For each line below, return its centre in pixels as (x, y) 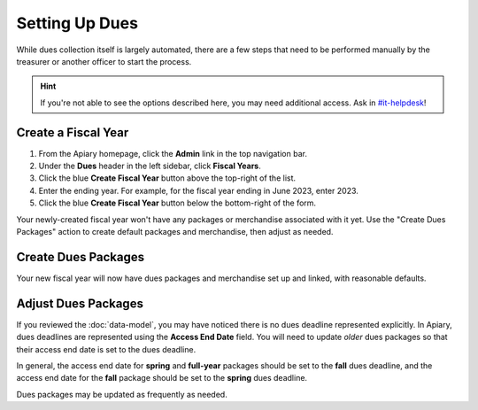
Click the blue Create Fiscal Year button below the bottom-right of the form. (177, 203)
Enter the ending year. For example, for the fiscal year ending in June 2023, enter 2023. (198, 190)
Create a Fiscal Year (73, 132)
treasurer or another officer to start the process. (104, 61)
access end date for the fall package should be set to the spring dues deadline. (162, 378)
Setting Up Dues (77, 23)
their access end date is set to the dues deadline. (106, 349)
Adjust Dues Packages (80, 303)
